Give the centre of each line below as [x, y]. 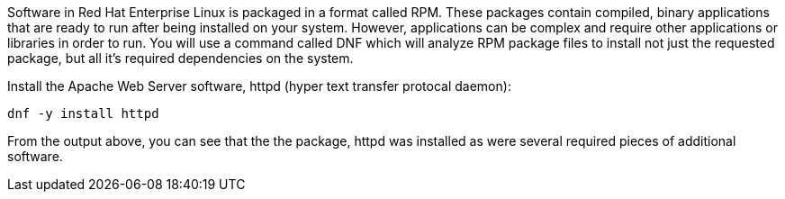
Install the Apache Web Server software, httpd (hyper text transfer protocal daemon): [259, 86]
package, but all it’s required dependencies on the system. [180, 58]
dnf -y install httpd [83, 113]
